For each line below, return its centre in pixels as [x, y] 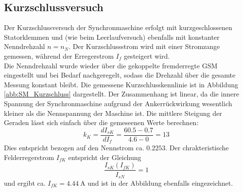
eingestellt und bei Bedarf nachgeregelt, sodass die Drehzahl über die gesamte [120, 75]
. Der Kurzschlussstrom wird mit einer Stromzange [144, 46]
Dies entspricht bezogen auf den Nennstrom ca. [74, 148]
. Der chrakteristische [197, 148]
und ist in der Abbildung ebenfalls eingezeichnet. [160, 183]
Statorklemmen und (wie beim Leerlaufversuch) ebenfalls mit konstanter [112, 37]
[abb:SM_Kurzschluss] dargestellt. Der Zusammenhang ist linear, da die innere [121, 94]
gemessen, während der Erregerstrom [59, 56]
